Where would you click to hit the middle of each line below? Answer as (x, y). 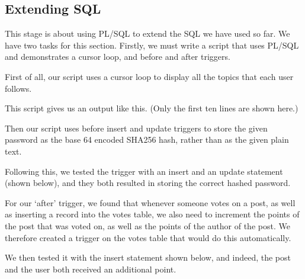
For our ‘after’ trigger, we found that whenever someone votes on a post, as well (150, 202)
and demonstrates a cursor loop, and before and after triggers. (118, 57)
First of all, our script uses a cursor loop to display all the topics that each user (149, 76)
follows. (18, 88)
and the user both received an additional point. (91, 269)
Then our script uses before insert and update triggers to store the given (136, 128)
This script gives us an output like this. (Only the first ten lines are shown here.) (152, 108)
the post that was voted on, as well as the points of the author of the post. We (147, 225)
